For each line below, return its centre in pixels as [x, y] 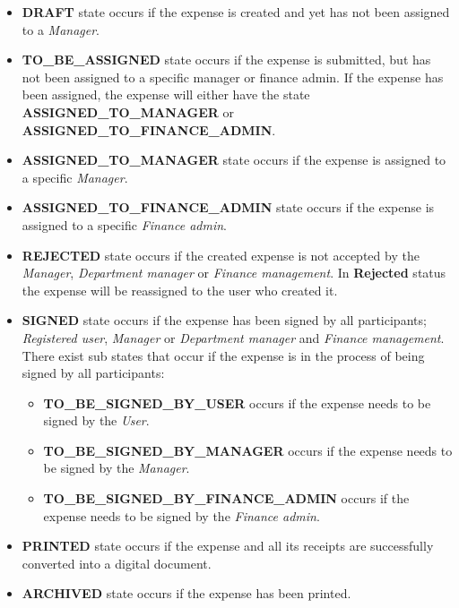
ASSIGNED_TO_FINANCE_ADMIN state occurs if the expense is [228, 207]
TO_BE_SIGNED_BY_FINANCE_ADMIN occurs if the [226, 498]
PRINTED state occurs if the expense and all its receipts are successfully [228, 546]
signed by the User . [96, 420]
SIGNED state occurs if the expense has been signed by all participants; [224, 320]
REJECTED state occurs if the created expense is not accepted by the [221, 255]
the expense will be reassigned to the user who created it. [180, 290]
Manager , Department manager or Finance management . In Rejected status [234, 273]
